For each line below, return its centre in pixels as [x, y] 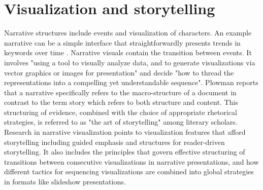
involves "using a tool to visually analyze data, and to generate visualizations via [130, 62]
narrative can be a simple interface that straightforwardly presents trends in [122, 42]
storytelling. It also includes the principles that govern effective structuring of [125, 152]
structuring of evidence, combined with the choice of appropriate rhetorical [121, 112]
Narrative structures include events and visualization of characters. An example [128, 33]
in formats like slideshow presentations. [65, 182]
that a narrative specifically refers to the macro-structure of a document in [120, 92]
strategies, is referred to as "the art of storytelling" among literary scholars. [121, 122]
